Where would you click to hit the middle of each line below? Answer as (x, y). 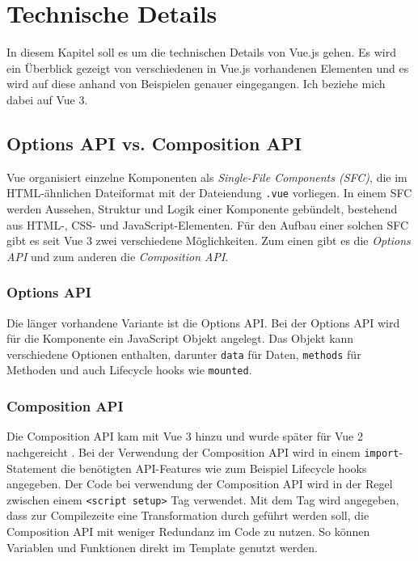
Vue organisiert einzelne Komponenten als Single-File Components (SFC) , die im (207, 177)
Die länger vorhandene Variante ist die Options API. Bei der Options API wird (203, 322)
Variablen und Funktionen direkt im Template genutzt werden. (162, 547)
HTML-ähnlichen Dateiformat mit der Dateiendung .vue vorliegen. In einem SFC (209, 193)
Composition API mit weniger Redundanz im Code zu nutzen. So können (188, 531)
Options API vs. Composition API (154, 143)
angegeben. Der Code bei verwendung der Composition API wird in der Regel (200, 484)
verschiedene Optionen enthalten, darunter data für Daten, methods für (184, 354)
